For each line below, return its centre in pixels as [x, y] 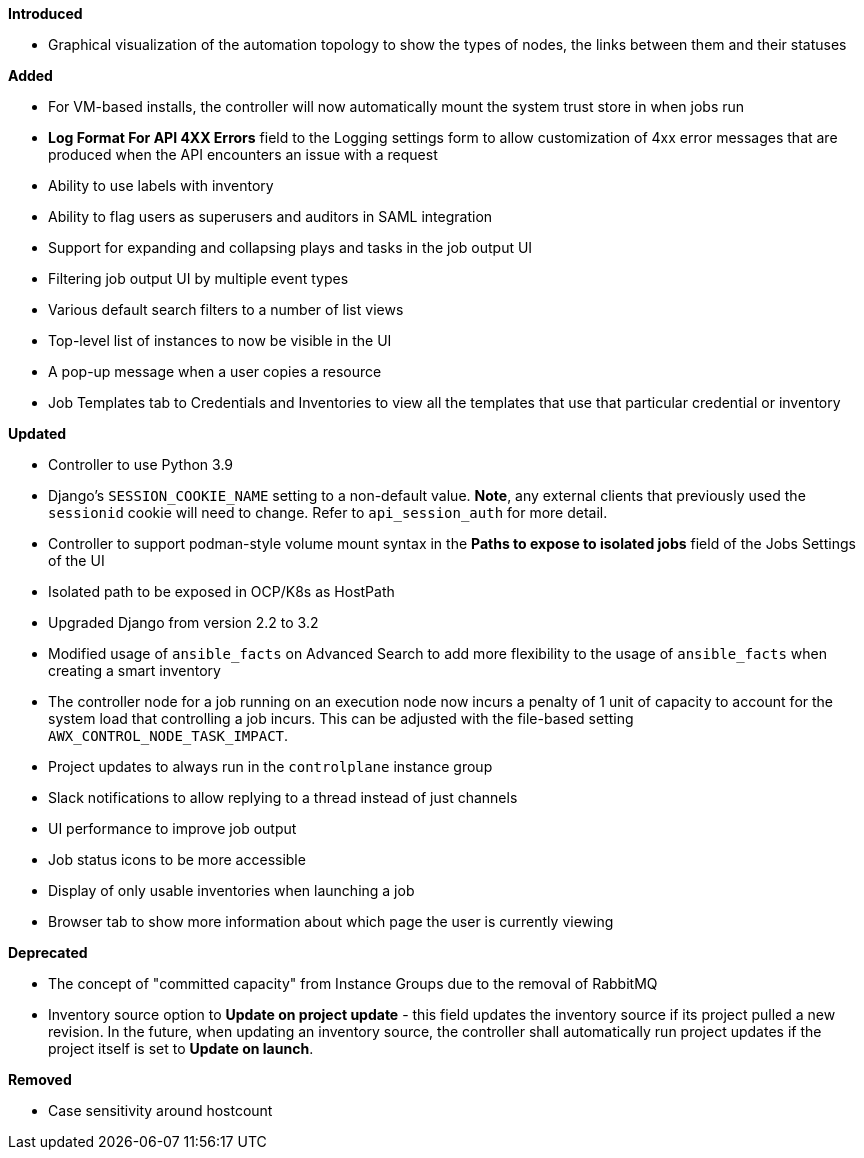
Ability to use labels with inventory [161, 185]
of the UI [76, 560]
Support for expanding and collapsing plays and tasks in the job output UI [290, 247]
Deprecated [48, 952]
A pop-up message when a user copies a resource [215, 371]
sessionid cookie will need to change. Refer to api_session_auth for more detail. [328, 512]
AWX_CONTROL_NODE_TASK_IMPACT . [168, 735]
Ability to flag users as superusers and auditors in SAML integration [270, 216]
